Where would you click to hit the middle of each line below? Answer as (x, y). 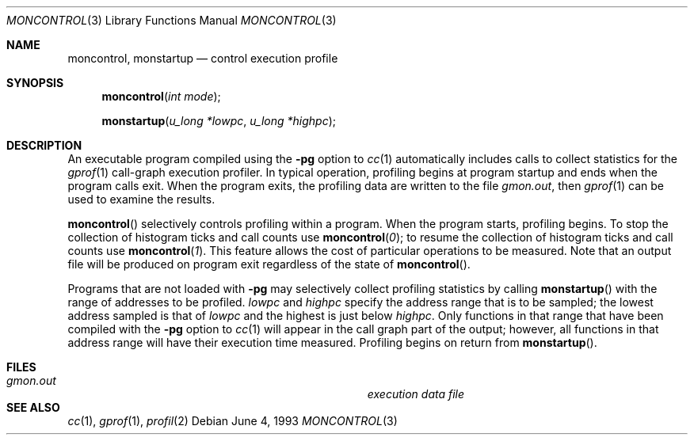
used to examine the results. (141, 199)
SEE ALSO (33, 407)
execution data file (416, 394)
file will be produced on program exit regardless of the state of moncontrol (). (269, 264)
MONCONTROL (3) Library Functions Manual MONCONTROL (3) (172, 20)
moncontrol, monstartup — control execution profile (203, 58)
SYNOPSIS (35, 83)
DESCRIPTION (44, 145)
